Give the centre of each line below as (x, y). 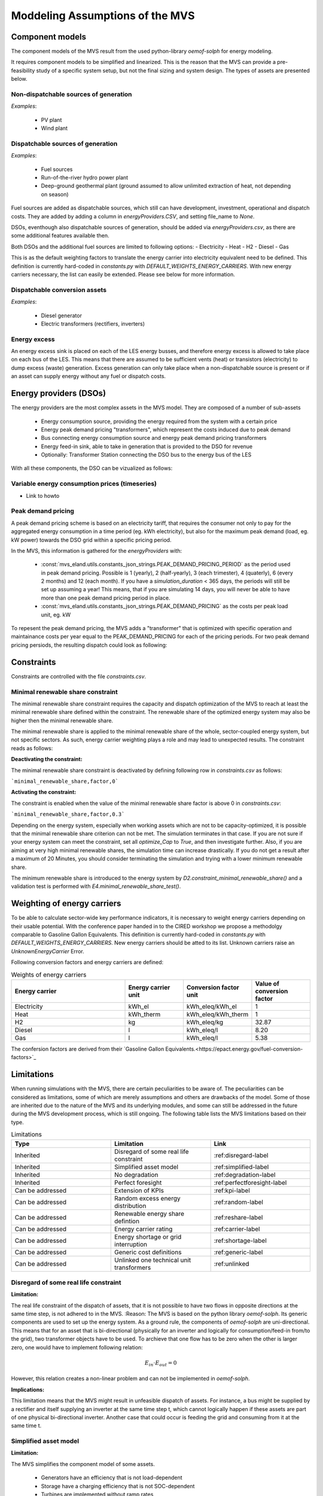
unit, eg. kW (56, 615)
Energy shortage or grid (148, 1237)
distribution (130, 1206)
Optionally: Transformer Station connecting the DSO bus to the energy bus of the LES (146, 455)
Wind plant (54, 128)
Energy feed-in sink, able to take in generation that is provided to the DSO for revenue (147, 446)
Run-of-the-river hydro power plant (85, 178)
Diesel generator (61, 315)
